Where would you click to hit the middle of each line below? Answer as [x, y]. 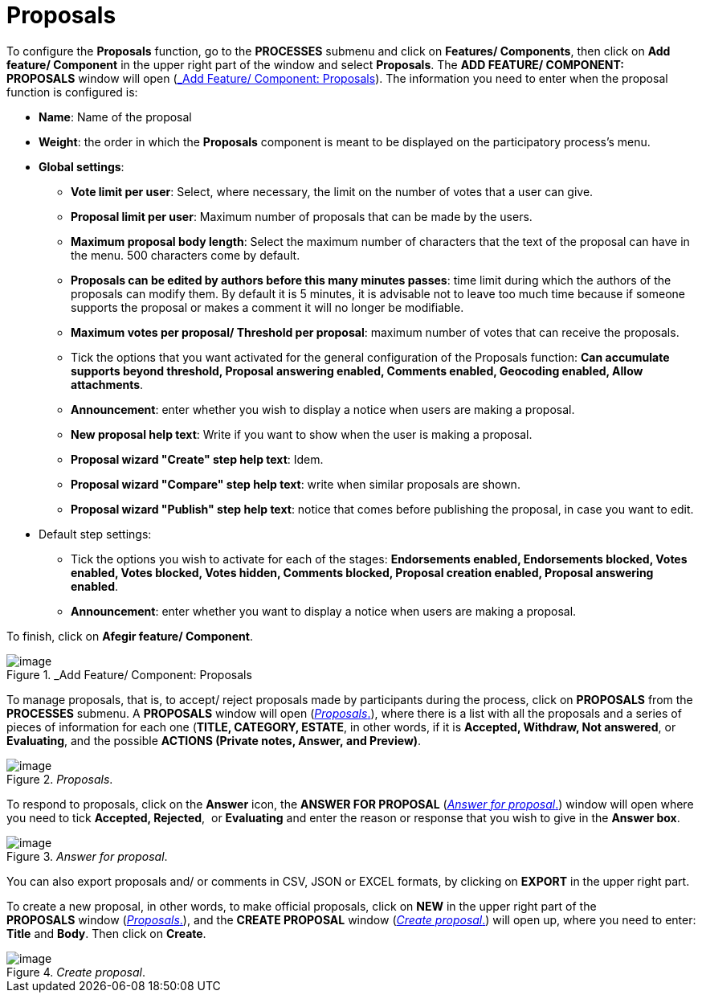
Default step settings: [95, 534]
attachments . [107, 384]
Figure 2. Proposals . [60, 779]
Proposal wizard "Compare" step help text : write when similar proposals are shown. [296, 484]
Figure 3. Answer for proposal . [87, 856]
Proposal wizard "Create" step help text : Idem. [197, 459]
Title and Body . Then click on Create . [106, 933]
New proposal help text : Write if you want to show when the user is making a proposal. [302, 434]
